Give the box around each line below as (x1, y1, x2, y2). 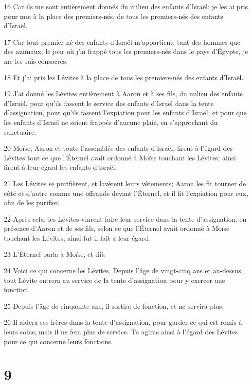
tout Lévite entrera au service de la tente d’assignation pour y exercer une (4, 275, 225, 285)
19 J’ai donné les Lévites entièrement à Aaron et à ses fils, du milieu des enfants (4, 88, 243, 99)
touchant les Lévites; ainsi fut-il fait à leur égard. (4, 232, 150, 243)
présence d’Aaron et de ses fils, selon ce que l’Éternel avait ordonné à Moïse (4, 223, 230, 233)
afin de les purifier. (4, 197, 60, 208)
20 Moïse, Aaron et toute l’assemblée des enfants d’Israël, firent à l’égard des (4, 143, 233, 153)
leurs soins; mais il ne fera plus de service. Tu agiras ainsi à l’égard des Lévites (4, 327, 238, 337)
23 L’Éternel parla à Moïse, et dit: (4, 249, 106, 259)
